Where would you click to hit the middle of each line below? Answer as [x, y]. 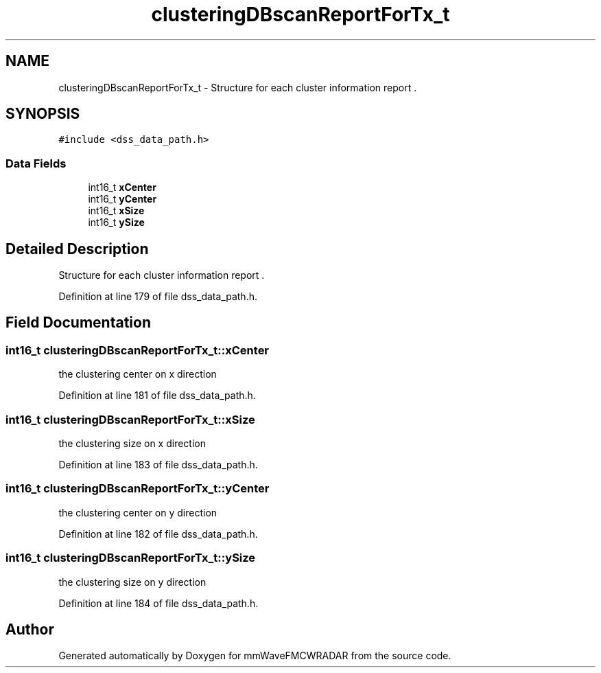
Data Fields [36, 163]
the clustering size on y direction [132, 582]
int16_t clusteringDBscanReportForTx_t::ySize [131, 558]
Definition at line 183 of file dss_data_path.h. [158, 465]
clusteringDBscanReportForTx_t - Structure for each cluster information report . [238, 87]
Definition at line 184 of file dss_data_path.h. [158, 603]
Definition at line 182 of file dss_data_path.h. [158, 534]
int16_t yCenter [122, 199]
